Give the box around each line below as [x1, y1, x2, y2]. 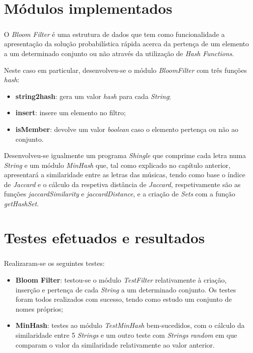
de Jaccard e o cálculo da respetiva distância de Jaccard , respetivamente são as [4, 179, 241, 189]
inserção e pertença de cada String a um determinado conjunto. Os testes [15, 284, 236, 294]
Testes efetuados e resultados [4, 227, 205, 247]
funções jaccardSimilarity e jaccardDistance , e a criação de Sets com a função [4, 189, 235, 199]
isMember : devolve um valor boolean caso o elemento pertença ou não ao [15, 124, 238, 134]
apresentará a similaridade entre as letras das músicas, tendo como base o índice [4, 169, 246, 180]
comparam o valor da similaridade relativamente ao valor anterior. [15, 339, 215, 350]
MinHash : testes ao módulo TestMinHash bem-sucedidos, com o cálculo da [15, 320, 245, 330]
